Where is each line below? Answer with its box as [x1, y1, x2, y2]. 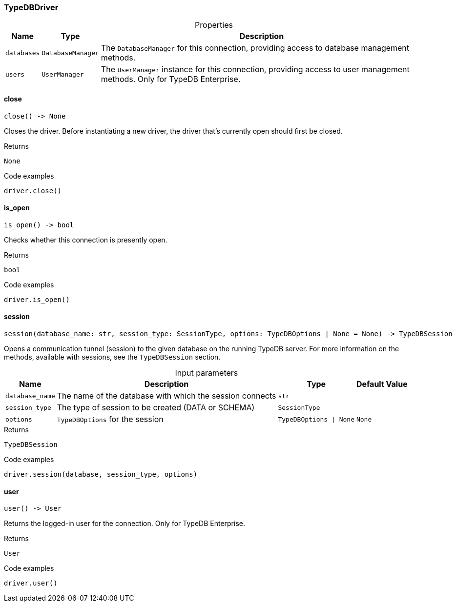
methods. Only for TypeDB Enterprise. [101, 74, 241, 84]
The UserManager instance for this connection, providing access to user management [101, 64, 410, 75]
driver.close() [4, 186, 62, 195]
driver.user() [4, 579, 58, 587]
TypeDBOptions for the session [57, 414, 164, 424]
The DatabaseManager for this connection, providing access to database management [101, 43, 410, 53]
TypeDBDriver [4, 2, 59, 12]
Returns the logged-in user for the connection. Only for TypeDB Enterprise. [4, 519, 245, 528]
